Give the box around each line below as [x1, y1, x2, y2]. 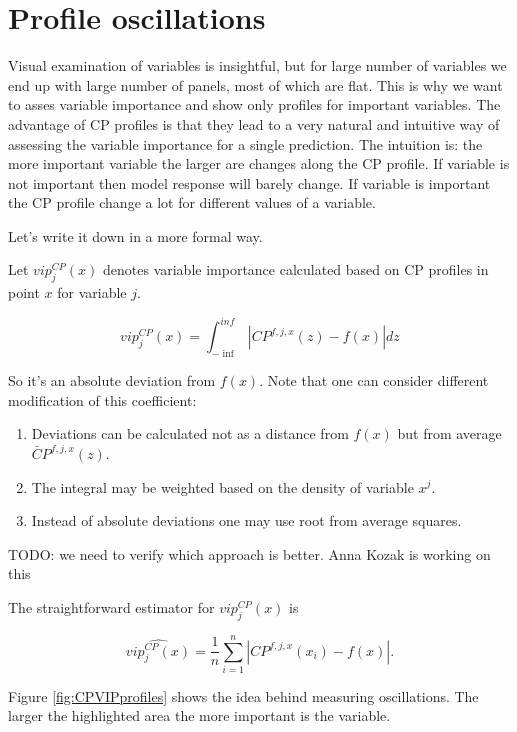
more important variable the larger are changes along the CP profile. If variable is [8, 153, 510, 174]
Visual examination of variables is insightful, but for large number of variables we [8, 55, 507, 76]
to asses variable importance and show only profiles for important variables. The [8, 94, 501, 115]
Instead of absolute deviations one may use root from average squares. [31, 510, 462, 531]
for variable [57, 282, 127, 303]
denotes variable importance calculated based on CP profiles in [103, 259, 489, 280]
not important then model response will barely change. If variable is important [8, 172, 491, 193]
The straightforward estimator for [8, 596, 215, 617]
